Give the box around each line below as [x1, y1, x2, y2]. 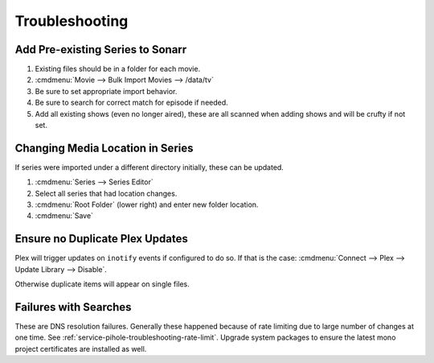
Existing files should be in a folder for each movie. [35, 64, 201, 74]
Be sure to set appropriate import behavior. [35, 86, 178, 96]
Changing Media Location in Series [14, 141, 194, 155]
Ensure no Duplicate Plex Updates [14, 232, 189, 245]
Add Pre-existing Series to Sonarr [14, 43, 187, 56]
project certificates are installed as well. [14, 344, 147, 353]
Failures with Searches [14, 300, 132, 314]
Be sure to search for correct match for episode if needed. [35, 97, 228, 108]
